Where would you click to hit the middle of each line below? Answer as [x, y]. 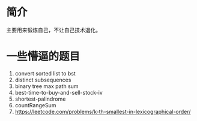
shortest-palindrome [40, 99]
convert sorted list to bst [45, 73]
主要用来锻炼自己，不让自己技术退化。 [53, 30]
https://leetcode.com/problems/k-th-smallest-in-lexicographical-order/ [103, 111]
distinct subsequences [43, 80]
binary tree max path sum [47, 86]
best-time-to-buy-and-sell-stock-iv [59, 92]
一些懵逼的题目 [43, 57]
